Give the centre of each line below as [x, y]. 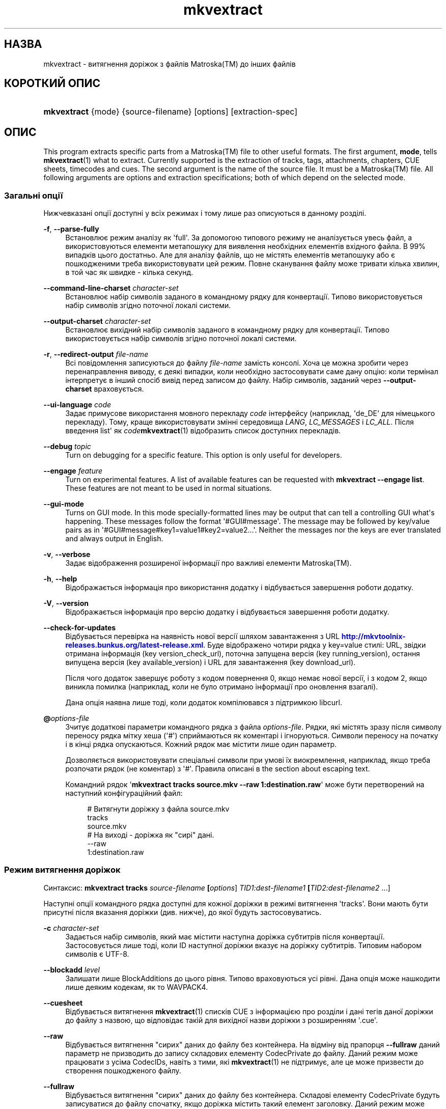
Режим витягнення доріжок [62, 870]
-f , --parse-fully [71, 229]
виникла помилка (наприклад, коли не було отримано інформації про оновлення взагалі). [222, 687]
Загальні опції [34, 195]
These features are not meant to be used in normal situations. [169, 488]
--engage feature [73, 471]
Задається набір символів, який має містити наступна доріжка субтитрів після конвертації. [225, 936]
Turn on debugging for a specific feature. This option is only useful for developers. [204, 455]
